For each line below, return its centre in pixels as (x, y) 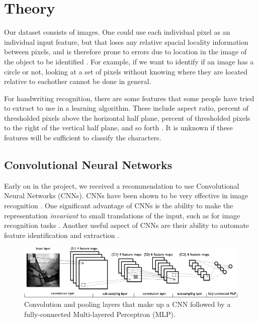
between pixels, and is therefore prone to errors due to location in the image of (125, 52)
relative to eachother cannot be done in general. (78, 81)
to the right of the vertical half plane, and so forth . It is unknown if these (118, 128)
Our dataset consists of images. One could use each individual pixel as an (117, 32)
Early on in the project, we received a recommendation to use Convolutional (122, 185)
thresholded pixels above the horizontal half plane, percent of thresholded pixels (127, 117)
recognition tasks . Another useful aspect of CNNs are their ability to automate (127, 225)
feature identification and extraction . (62, 235)
